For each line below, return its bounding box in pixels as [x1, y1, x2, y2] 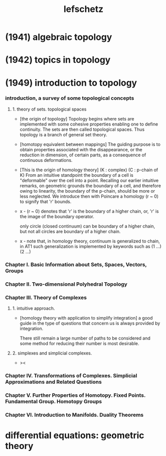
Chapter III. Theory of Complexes [5, 294, 87, 301]
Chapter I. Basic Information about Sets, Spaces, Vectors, [5, 261, 147, 268]
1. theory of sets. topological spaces [12, 106, 87, 112]
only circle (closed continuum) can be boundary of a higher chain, [19, 223, 156, 229]
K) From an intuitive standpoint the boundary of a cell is [19, 172, 134, 178]
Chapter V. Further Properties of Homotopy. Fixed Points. [5, 392, 146, 399]
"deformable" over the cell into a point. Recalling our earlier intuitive [19, 177, 159, 183]
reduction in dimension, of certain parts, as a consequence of [19, 152, 147, 158]
